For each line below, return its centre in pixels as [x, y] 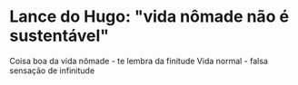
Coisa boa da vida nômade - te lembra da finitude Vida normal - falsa [139, 61]
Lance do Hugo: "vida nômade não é [149, 17]
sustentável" [60, 36]
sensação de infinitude [52, 71]
